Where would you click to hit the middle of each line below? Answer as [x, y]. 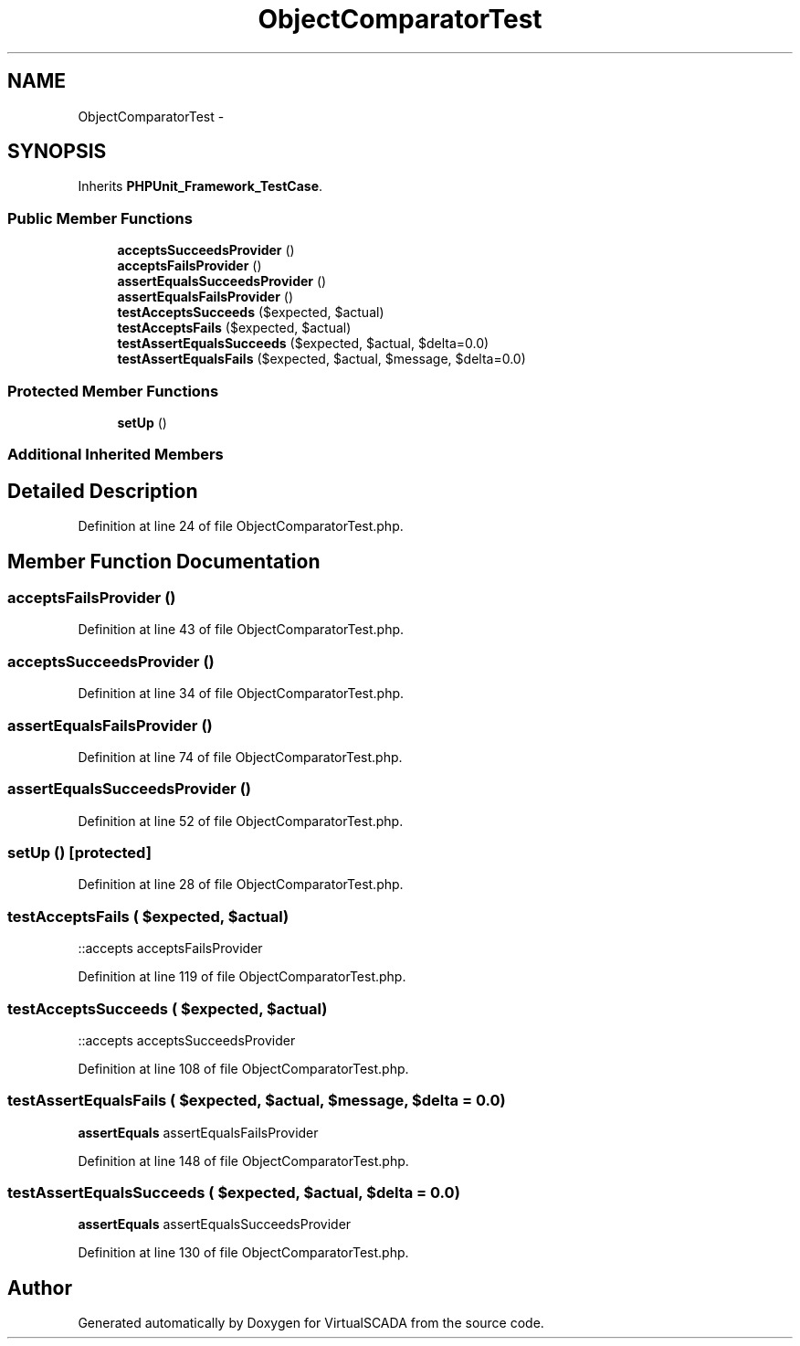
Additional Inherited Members [116, 455]
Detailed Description [103, 491]
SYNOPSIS [57, 152]
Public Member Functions [100, 218]
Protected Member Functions [113, 391]
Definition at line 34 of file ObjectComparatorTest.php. [241, 694]
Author [40, 1288]
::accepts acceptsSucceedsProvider [187, 1040]
